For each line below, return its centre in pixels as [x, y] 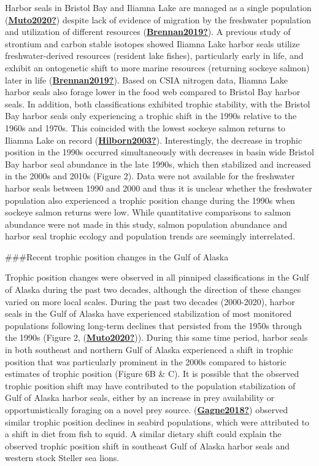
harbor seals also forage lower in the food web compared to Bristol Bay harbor [153, 92]
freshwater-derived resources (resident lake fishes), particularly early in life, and [154, 56]
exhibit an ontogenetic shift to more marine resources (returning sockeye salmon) [157, 67]
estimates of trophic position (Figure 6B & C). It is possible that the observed [152, 374]
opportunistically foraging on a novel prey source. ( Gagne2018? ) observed [147, 410]
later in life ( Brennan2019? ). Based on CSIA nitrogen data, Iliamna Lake [146, 80]
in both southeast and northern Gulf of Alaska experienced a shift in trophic [149, 350]
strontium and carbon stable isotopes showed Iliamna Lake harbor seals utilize [152, 43]
